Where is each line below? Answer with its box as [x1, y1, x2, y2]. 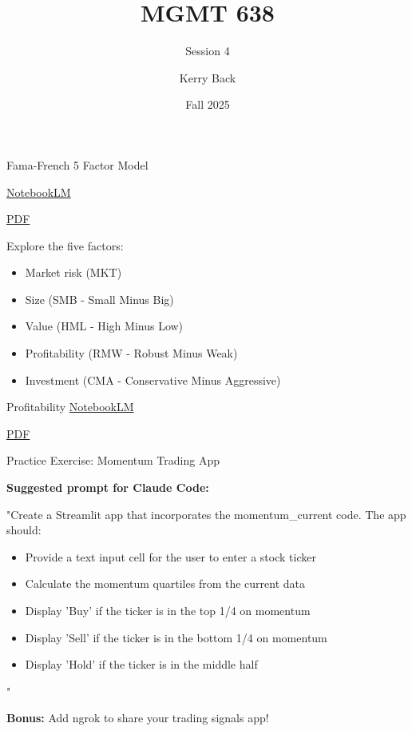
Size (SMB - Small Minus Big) [25, 290, 174, 307]
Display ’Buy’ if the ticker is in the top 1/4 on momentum [25, 602, 311, 618]
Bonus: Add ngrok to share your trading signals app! [6, 709, 269, 726]
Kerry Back [179, 69, 236, 86]
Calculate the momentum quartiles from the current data [25, 575, 306, 592]
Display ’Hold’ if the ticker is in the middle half [25, 656, 258, 673]
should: [6, 521, 42, 538]
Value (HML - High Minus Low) [25, 318, 184, 334]
